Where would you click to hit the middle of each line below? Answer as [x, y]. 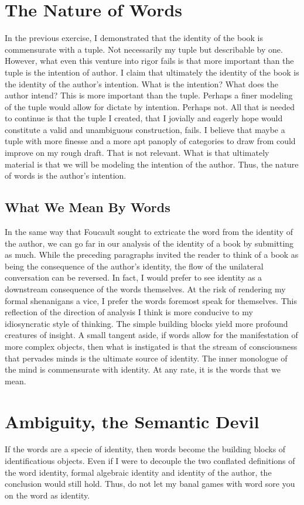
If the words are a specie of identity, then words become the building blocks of [145, 449]
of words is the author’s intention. [66, 175]
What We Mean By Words [88, 207]
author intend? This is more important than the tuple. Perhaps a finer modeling [149, 95]
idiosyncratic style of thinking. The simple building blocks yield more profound [146, 323]
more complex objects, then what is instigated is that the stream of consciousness [151, 346]
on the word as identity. [47, 495]
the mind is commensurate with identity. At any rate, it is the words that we [143, 369]
